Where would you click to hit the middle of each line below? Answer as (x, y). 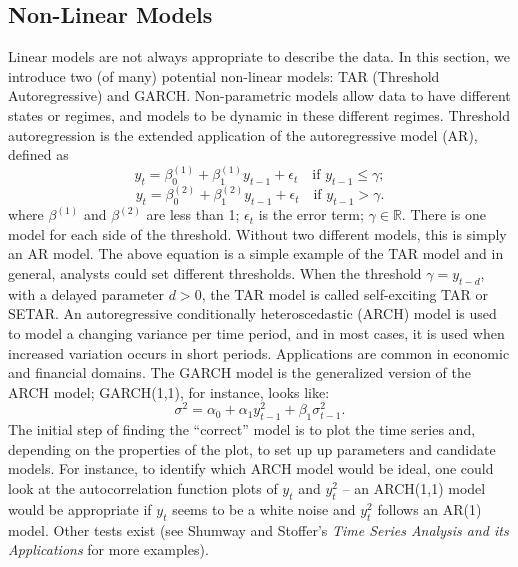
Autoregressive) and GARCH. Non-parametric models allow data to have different (259, 95)
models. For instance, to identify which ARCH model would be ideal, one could (251, 468)
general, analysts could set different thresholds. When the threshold (215, 273)
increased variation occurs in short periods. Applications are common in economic (259, 352)
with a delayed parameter (86, 293)
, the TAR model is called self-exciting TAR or (345, 293)
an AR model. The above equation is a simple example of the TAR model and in (256, 253)
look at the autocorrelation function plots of (143, 488)
